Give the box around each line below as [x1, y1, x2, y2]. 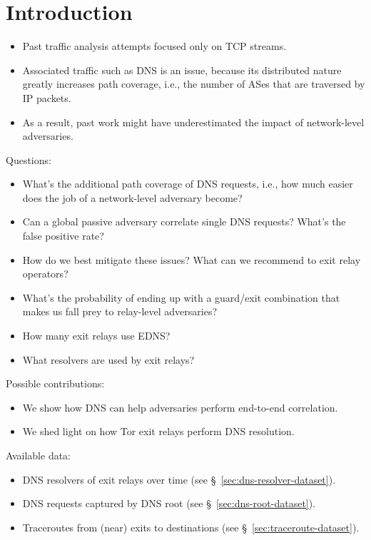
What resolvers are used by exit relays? [22, 352, 195, 367]
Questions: [6, 152, 51, 167]
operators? [22, 266, 68, 281]
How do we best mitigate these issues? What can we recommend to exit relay [22, 252, 361, 267]
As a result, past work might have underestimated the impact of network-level [22, 114, 365, 129]
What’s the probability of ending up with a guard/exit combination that [22, 290, 340, 305]
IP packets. [22, 90, 71, 105]
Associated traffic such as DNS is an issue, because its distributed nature [22, 62, 342, 77]
